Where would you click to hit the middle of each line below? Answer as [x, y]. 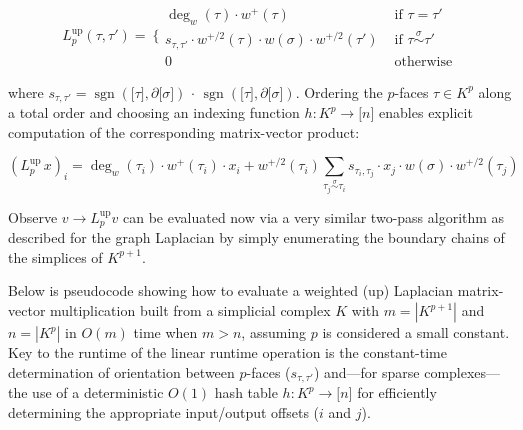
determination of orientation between [121, 371]
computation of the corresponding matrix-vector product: [184, 131]
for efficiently [397, 392]
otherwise [423, 61]
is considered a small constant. [416, 332]
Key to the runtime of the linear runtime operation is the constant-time [227, 352]
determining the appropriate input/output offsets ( [164, 411]
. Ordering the [339, 91]
